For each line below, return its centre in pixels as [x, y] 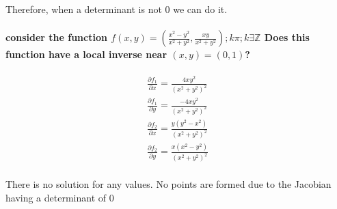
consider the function [56, 37]
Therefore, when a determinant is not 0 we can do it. [117, 9]
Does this [287, 37]
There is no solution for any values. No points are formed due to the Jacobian [168, 184]
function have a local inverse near [86, 54]
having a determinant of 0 [60, 197]
